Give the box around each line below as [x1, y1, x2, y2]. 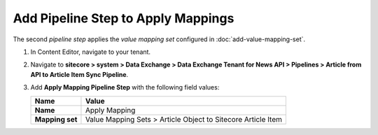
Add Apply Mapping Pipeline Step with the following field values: [30, 83, 220, 92]
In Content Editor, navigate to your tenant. [30, 48, 150, 56]
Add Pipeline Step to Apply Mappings [13, 10, 234, 26]
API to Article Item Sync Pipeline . [30, 70, 129, 78]
